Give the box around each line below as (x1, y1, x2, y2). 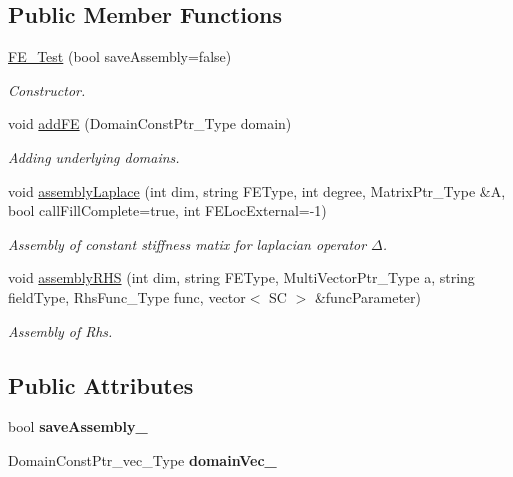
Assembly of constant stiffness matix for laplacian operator (8, 233, 367, 254)
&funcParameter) (314, 286, 422, 307)
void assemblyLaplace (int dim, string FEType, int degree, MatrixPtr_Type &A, (8, 180, 506, 201)
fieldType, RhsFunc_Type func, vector (8, 286, 246, 307)
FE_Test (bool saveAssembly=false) (8, 46, 232, 67)
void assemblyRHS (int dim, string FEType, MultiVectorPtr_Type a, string (8, 267, 475, 288)
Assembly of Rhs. (8, 320, 113, 341)
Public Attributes (8, 369, 194, 400)
